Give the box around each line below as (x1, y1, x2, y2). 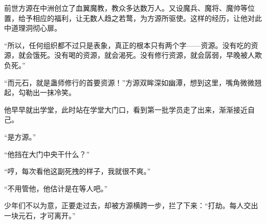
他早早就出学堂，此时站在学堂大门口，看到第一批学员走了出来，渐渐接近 (4, 104, 248, 115)
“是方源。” (4, 131, 36, 142)
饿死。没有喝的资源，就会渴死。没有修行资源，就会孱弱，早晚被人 (32, 50, 255, 60)
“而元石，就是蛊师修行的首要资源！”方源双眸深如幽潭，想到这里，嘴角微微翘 (4, 77, 262, 87)
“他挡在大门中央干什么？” (4, 148, 90, 159)
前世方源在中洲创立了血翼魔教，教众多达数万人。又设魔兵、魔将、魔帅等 (4, 3, 248, 13)
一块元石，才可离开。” (4, 210, 76, 220)
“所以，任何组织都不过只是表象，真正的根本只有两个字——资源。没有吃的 (4, 39, 251, 50)
